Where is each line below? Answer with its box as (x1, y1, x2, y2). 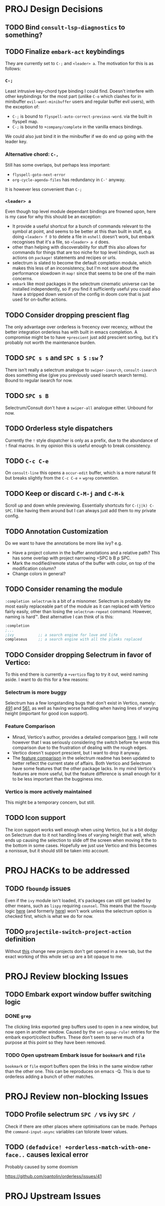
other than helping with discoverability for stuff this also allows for (12, 244, 147, 250)
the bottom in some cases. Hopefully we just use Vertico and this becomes (5, 842, 157, 848)
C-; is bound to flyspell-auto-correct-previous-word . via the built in (12, 113, 153, 119)
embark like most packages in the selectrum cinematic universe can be (12, 281, 155, 287)
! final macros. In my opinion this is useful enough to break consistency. (5, 442, 152, 449)
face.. (5, 1151, 26, 1159)
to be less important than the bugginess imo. (12, 776, 103, 782)
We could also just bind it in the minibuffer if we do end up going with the (5, 133, 154, 139)
